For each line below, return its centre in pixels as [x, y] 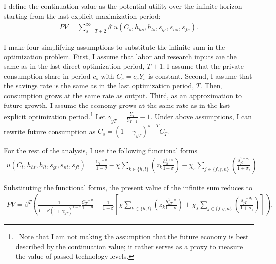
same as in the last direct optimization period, [74, 66]
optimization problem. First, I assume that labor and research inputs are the [120, 56]
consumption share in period [47, 76]
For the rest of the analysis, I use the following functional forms [101, 150]
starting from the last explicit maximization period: [82, 16]
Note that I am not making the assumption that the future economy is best [134, 237]
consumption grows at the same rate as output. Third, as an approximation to [123, 95]
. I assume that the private [203, 66]
